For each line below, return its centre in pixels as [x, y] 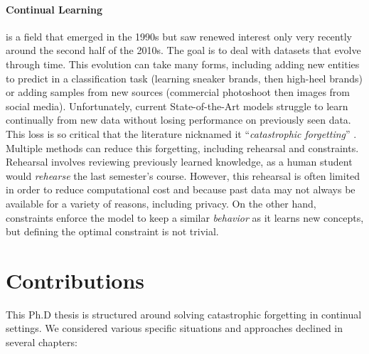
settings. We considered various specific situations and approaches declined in [175, 328]
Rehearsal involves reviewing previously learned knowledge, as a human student [179, 162]
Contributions [75, 280]
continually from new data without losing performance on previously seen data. [178, 120]
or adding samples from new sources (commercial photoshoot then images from [178, 92]
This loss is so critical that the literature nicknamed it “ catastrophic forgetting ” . [181, 133]
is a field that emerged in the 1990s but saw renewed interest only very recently [179, 36]
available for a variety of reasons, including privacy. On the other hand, [161, 203]
